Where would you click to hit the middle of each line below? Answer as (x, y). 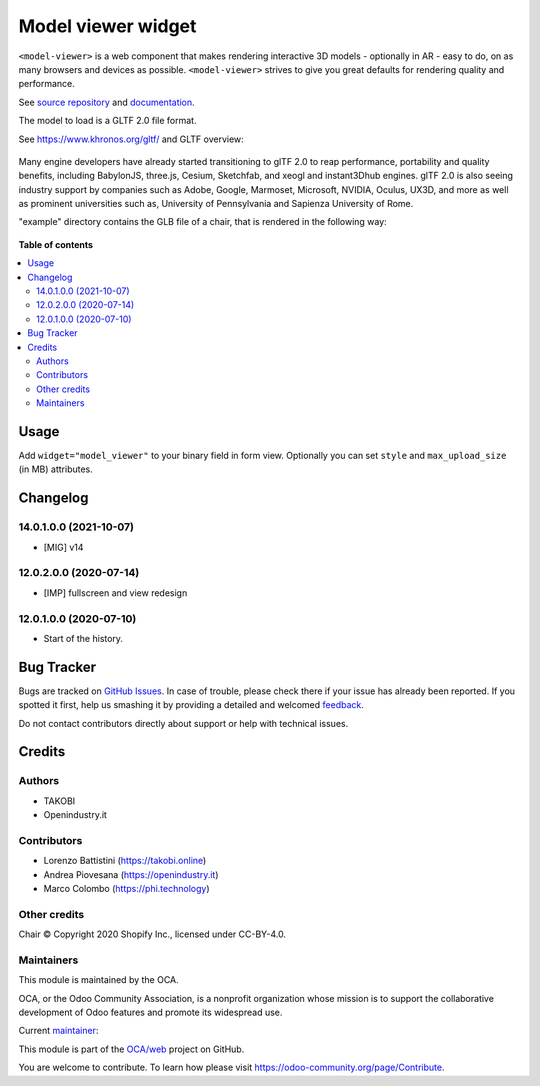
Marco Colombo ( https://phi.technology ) (126, 889)
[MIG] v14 (63, 547)
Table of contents (56, 244)
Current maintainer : (58, 1031)
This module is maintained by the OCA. (98, 980)
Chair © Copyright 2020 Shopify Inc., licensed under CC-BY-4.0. (152, 934)
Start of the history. (83, 638)
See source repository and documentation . (106, 102)
